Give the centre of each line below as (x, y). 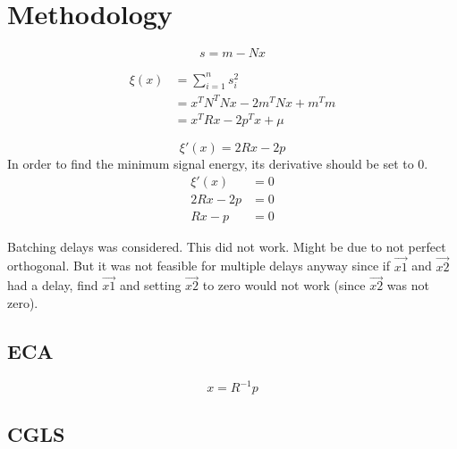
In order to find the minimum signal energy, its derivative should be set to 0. (218, 164)
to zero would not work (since (284, 285)
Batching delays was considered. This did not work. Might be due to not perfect (227, 246)
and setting (150, 285)
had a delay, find (53, 285)
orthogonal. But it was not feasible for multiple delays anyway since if (199, 266)
